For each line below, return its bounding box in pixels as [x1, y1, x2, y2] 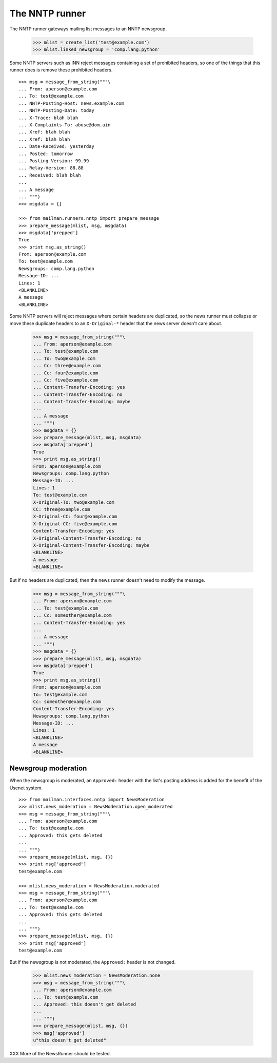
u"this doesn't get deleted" [33, 1037, 107, 1043]
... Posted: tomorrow [18, 150, 73, 157]
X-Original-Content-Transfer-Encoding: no [33, 535, 142, 541]
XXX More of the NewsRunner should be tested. [9, 1050, 111, 1056]
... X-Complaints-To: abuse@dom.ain [18, 122, 111, 128]
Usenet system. [9, 785, 43, 791]
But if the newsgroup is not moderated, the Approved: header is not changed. [9, 959, 176, 965]
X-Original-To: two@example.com [33, 499, 115, 505]
